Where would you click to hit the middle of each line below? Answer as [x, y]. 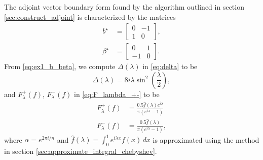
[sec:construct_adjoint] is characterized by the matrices [90, 17]
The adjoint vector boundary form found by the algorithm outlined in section [124, 7]
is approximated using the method [206, 139]
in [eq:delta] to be [170, 66]
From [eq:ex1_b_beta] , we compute [60, 66]
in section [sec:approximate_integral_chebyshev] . [81, 151]
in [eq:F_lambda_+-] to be [117, 94]
